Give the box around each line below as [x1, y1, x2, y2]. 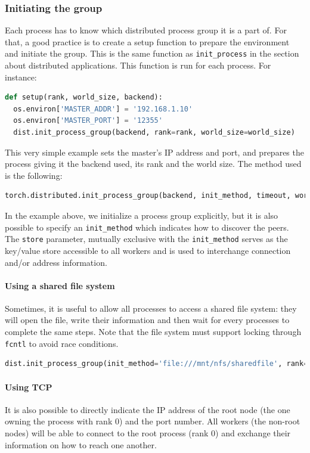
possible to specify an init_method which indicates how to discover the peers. [5, 221, 289, 233]
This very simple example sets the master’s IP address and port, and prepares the [5, 145, 304, 158]
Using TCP [5, 380, 52, 393]
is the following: [5, 169, 63, 181]
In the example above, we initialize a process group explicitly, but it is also [5, 209, 278, 221]
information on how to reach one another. [5, 438, 157, 451]
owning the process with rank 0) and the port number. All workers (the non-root [5, 415, 300, 427]
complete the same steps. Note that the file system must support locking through [5, 325, 302, 338]
